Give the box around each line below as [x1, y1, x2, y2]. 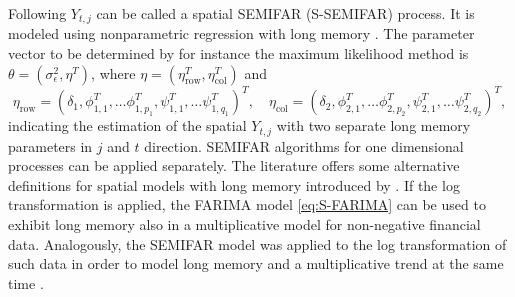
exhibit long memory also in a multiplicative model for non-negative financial [8, 213, 481, 234]
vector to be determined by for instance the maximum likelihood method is [8, 43, 469, 64]
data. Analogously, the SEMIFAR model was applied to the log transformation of [8, 233, 507, 254]
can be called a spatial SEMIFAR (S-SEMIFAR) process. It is [96, 3, 475, 23]
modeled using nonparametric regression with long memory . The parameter [8, 23, 475, 44]
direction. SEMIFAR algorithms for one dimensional [144, 135, 464, 156]
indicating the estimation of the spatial [8, 115, 247, 136]
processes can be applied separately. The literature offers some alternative [8, 155, 460, 176]
